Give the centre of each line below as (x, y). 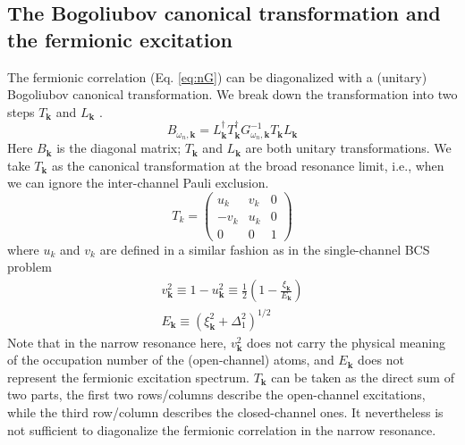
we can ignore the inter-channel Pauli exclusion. (138, 183)
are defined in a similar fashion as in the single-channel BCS (265, 249)
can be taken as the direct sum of (363, 377)
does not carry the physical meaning (346, 342)
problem (30, 267)
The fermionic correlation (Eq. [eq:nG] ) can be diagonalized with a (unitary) (217, 76)
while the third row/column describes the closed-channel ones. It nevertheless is (225, 412)
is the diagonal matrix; (119, 148)
